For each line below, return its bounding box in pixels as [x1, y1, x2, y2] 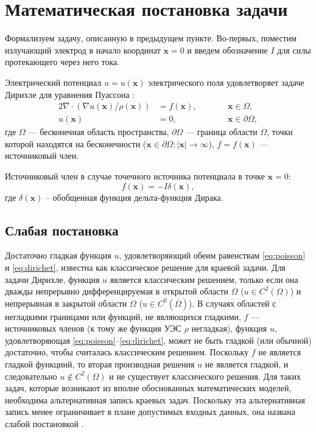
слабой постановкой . [5, 417, 84, 430]
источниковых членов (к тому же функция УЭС [5, 322, 181, 335]
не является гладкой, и [205, 358, 289, 371]
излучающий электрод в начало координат [5, 43, 161, 56]
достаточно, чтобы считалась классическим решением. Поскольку [5, 346, 249, 358]
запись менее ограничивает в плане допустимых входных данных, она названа [5, 405, 295, 418]
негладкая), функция [191, 322, 267, 335]
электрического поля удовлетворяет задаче [148, 75, 304, 88]
